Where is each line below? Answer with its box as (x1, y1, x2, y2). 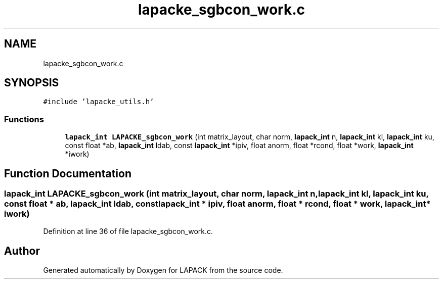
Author (4, 244, 40, 257)
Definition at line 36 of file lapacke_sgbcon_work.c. (43, 227, 213, 236)
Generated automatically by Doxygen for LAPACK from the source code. (43, 266, 283, 275)
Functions (4, 114, 44, 124)
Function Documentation (4, 167, 131, 180)
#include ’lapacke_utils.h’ (43, 98, 154, 106)
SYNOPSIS (4, 76, 59, 89)
